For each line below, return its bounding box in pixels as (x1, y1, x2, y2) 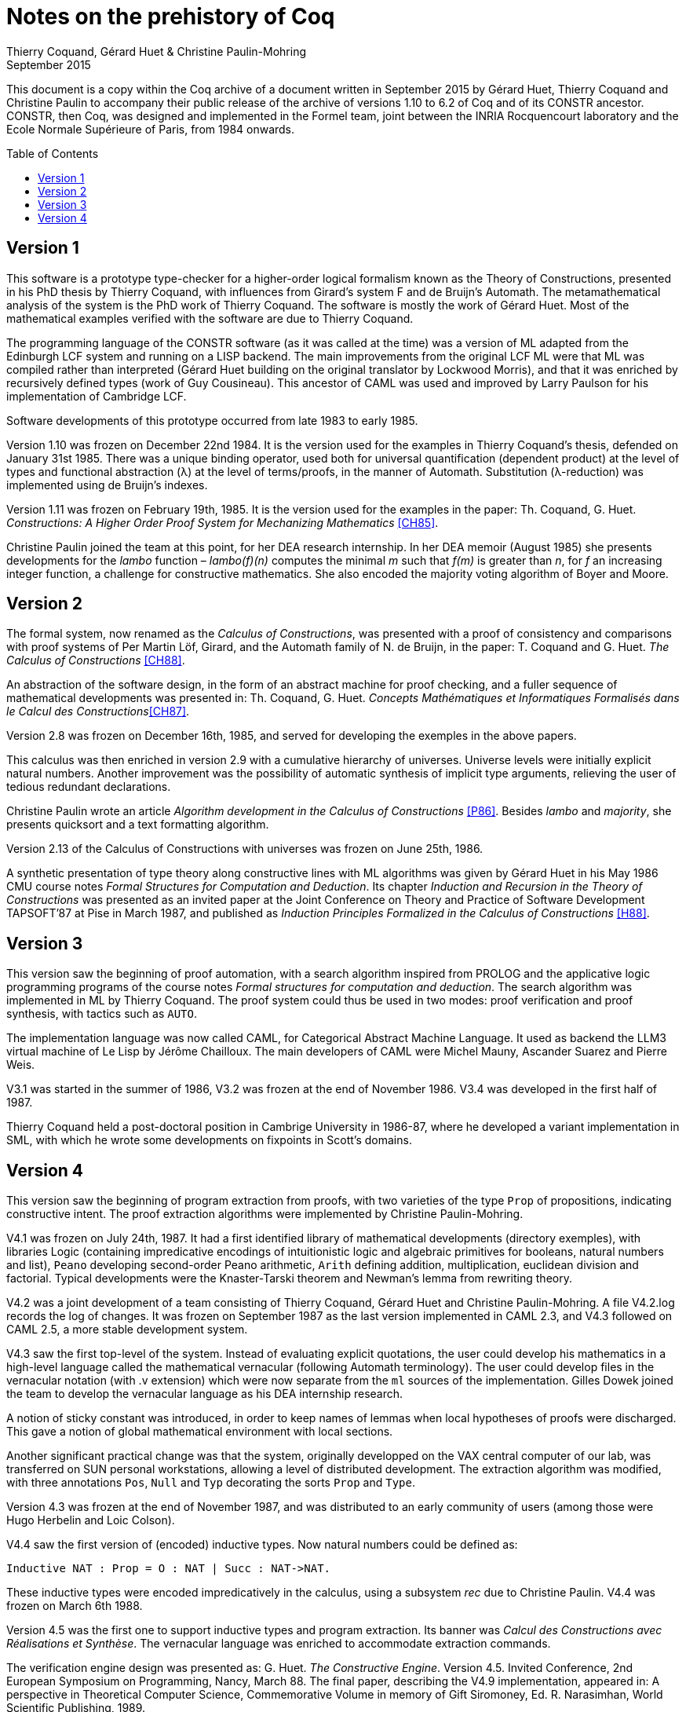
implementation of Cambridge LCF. (6, 389, 187, 403)
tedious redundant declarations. (6, 780, 171, 794)
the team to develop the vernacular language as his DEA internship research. (6, 1387, 403, 1401)
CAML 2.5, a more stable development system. (6, 1322, 248, 1337)
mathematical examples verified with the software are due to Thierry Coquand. (6, 311, 414, 325)
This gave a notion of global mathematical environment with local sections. (6, 1425, 393, 1439)
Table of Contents (6, 146, 99, 160)
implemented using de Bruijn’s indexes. (6, 477, 208, 492)
